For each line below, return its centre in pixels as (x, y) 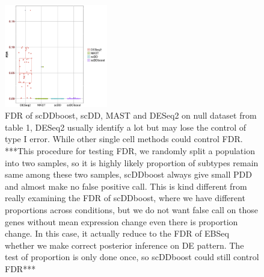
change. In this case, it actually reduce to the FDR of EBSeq (117, 233)
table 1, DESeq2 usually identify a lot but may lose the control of (126, 127)
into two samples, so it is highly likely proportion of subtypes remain (132, 162)
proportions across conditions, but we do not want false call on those (131, 209)
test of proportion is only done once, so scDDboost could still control (132, 257)
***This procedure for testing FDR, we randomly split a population (130, 150)
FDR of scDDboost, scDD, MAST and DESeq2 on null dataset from (131, 115)
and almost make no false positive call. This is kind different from (126, 186)
